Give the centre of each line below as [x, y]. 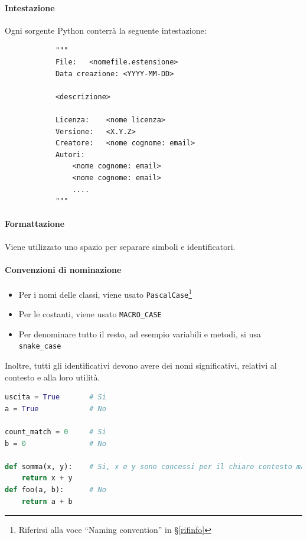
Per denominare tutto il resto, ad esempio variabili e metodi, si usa [140, 334]
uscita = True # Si [55, 397]
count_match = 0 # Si [55, 432]
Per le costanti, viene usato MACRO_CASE [90, 314]
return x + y [47, 478]
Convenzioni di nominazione [63, 269]
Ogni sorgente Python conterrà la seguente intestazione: [106, 30]
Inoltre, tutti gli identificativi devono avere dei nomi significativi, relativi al [141, 365]
